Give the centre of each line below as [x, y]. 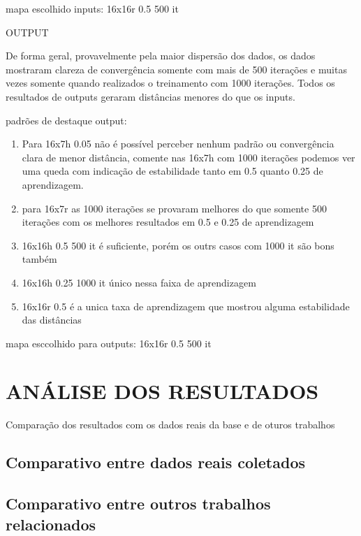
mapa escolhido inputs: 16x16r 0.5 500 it [92, 8]
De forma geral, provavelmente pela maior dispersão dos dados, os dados [161, 56]
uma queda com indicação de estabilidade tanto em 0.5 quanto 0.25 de [172, 171]
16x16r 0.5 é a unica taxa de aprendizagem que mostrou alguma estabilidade [186, 306]
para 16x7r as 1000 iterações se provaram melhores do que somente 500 [174, 208]
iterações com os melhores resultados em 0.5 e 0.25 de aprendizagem [168, 222]
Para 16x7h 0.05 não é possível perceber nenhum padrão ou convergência [178, 144]
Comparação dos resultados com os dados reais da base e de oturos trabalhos [170, 425]
